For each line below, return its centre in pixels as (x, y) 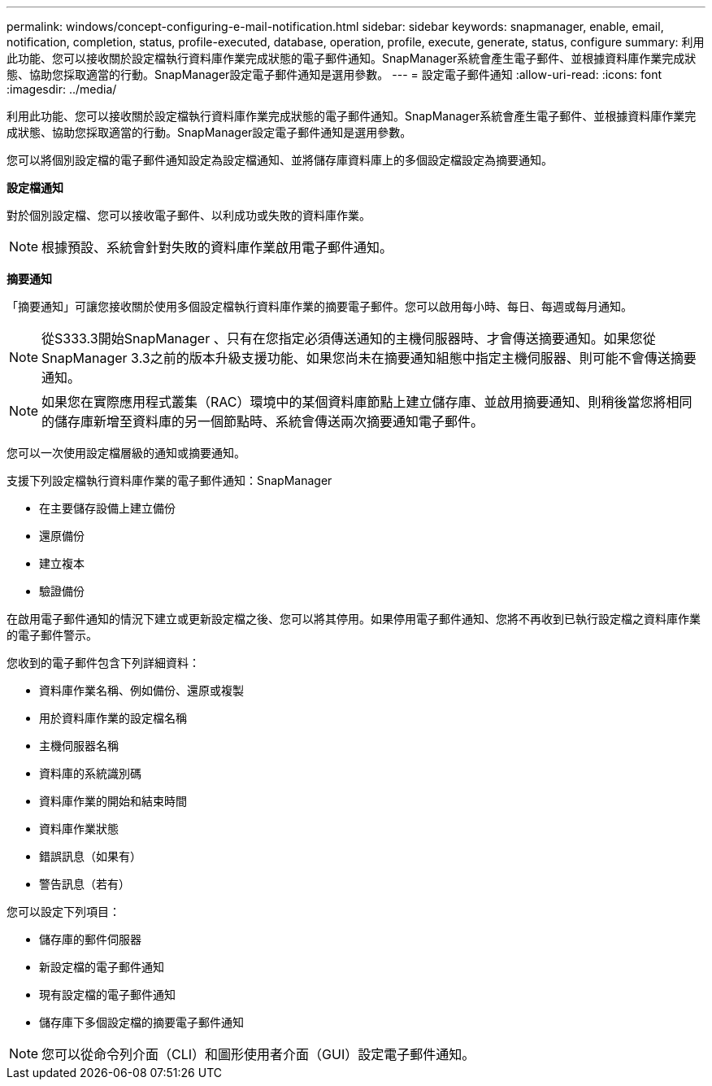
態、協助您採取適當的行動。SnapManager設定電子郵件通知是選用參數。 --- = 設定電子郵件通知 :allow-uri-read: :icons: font (334, 74)
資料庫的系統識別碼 (90, 773)
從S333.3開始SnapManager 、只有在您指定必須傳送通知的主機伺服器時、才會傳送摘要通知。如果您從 (349, 338)
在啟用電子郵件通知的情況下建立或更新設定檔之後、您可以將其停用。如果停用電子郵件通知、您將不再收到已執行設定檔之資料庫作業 (354, 619)
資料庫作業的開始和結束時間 (113, 801)
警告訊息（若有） (85, 884)
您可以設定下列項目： (63, 912)
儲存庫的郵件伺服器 (90, 939)
